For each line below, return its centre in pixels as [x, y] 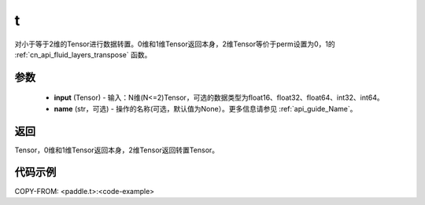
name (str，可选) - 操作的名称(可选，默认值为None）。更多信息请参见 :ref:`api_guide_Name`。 [205, 108]
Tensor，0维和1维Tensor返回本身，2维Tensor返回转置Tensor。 [117, 150]
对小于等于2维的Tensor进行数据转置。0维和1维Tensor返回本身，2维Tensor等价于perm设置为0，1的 [175, 44]
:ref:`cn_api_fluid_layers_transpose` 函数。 [83, 54]
